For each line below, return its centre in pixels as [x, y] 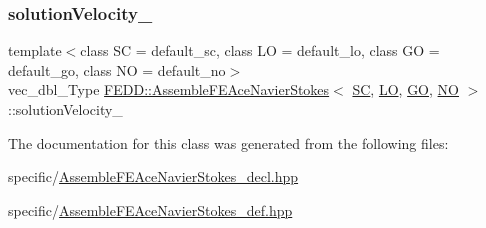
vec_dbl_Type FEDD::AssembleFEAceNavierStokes [169, 89]
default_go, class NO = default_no [117, 69]
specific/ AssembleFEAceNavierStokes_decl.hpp [153, 176]
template [35, 50]
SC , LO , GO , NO [405, 89]
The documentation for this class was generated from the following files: [228, 142]
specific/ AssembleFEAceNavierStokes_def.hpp [150, 209]
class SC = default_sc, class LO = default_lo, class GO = [260, 50]
